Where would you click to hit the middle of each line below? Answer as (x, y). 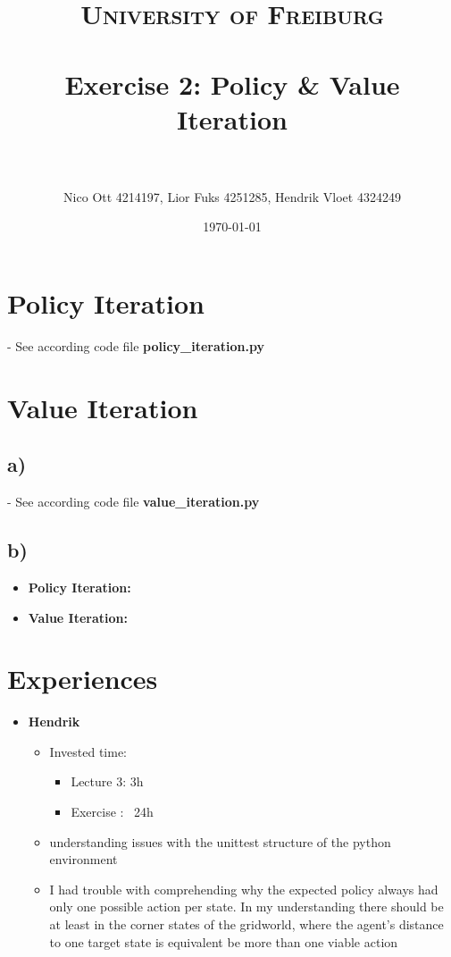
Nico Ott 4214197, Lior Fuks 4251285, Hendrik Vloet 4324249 (232, 196)
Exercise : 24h (112, 812)
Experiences (83, 679)
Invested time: (88, 751)
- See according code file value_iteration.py (134, 502)
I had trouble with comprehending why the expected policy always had (244, 889)
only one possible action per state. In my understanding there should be (246, 907)
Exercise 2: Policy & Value (232, 84)
